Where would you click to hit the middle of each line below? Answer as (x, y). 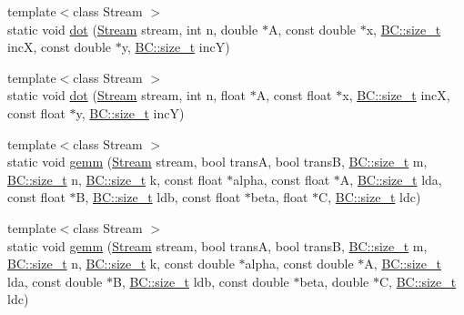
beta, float (279, 197)
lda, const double (55, 281)
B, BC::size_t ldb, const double (201, 281)
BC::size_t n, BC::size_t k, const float (115, 179)
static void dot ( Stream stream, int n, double (133, 29)
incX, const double (60, 47)
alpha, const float (282, 179)
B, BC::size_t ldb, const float (158, 197)
